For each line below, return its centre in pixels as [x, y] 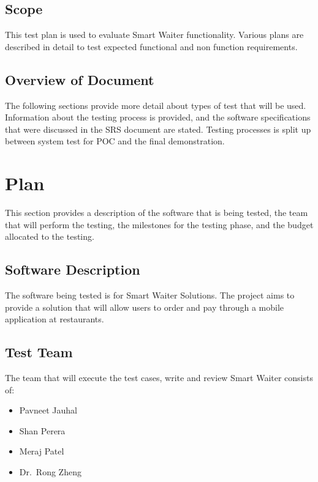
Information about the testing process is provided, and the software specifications [158, 117]
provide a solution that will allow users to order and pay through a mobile [145, 307]
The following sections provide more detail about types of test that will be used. [156, 105]
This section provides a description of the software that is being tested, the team [157, 213]
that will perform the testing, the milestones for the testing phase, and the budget [159, 224]
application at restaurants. [55, 319]
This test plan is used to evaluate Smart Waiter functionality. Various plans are [154, 35]
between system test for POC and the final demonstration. [115, 141]
